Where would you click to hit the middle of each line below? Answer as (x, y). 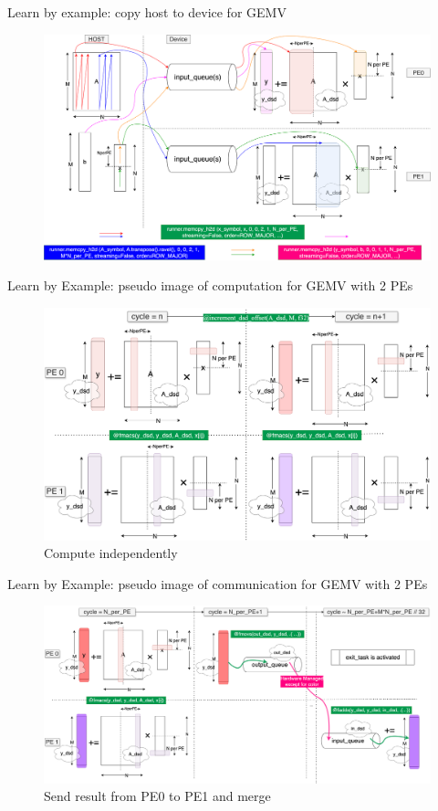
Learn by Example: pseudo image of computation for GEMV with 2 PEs (210, 285)
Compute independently (111, 553)
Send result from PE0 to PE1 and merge (157, 796)
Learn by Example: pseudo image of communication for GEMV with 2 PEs (218, 583)
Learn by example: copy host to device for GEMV (147, 12)
